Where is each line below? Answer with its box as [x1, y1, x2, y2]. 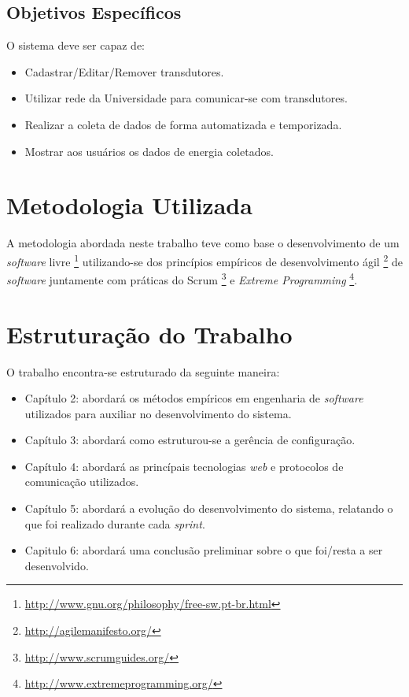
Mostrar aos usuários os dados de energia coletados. [24, 143, 274, 159]
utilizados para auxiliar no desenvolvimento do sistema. [24, 405, 292, 421]
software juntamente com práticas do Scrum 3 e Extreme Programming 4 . [6, 269, 358, 287]
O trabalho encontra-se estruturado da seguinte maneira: [6, 363, 280, 380]
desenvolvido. [24, 557, 89, 573]
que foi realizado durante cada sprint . [24, 515, 205, 532]
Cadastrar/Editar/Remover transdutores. [24, 63, 224, 80]
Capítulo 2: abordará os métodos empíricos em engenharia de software [24, 390, 363, 406]
